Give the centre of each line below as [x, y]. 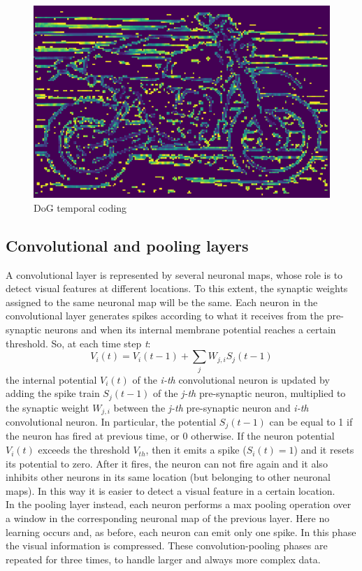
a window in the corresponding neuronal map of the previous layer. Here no [168, 518]
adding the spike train [53, 393]
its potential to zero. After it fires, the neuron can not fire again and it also [167, 463]
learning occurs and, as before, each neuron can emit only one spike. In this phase [181, 532]
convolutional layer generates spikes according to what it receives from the [165, 316]
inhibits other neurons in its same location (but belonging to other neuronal [168, 477]
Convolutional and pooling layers [127, 245]
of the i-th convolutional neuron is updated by [231, 379]
